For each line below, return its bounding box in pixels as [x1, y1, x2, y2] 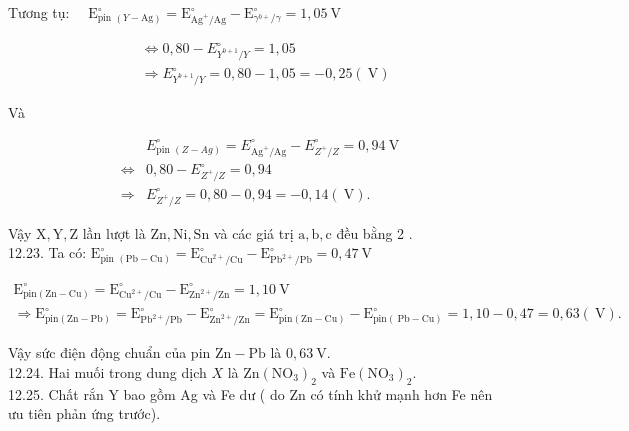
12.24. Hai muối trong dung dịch [8, 361, 207, 382]
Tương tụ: [8, 2, 70, 22]
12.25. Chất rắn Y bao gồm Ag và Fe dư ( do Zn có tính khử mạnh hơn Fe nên [8, 383, 493, 404]
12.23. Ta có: [8, 242, 87, 263]
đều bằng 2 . [336, 222, 413, 243]
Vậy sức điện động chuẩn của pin [8, 342, 211, 363]
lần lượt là [82, 222, 146, 243]
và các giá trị [213, 222, 294, 243]
